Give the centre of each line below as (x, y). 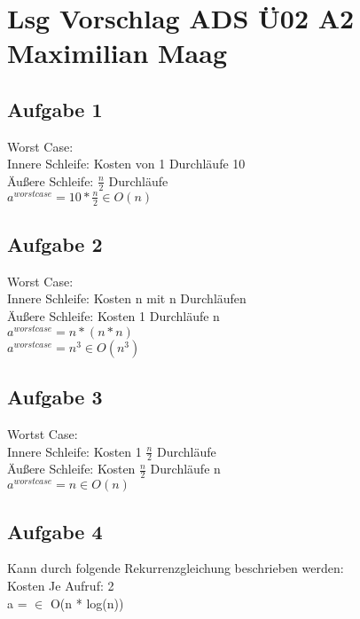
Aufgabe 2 (55, 244)
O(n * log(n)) (87, 603)
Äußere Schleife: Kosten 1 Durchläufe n (113, 316)
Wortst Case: (43, 433)
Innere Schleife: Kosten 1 (74, 451)
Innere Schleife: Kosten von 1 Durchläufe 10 (126, 164)
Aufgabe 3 (55, 397)
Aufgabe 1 (55, 109)
